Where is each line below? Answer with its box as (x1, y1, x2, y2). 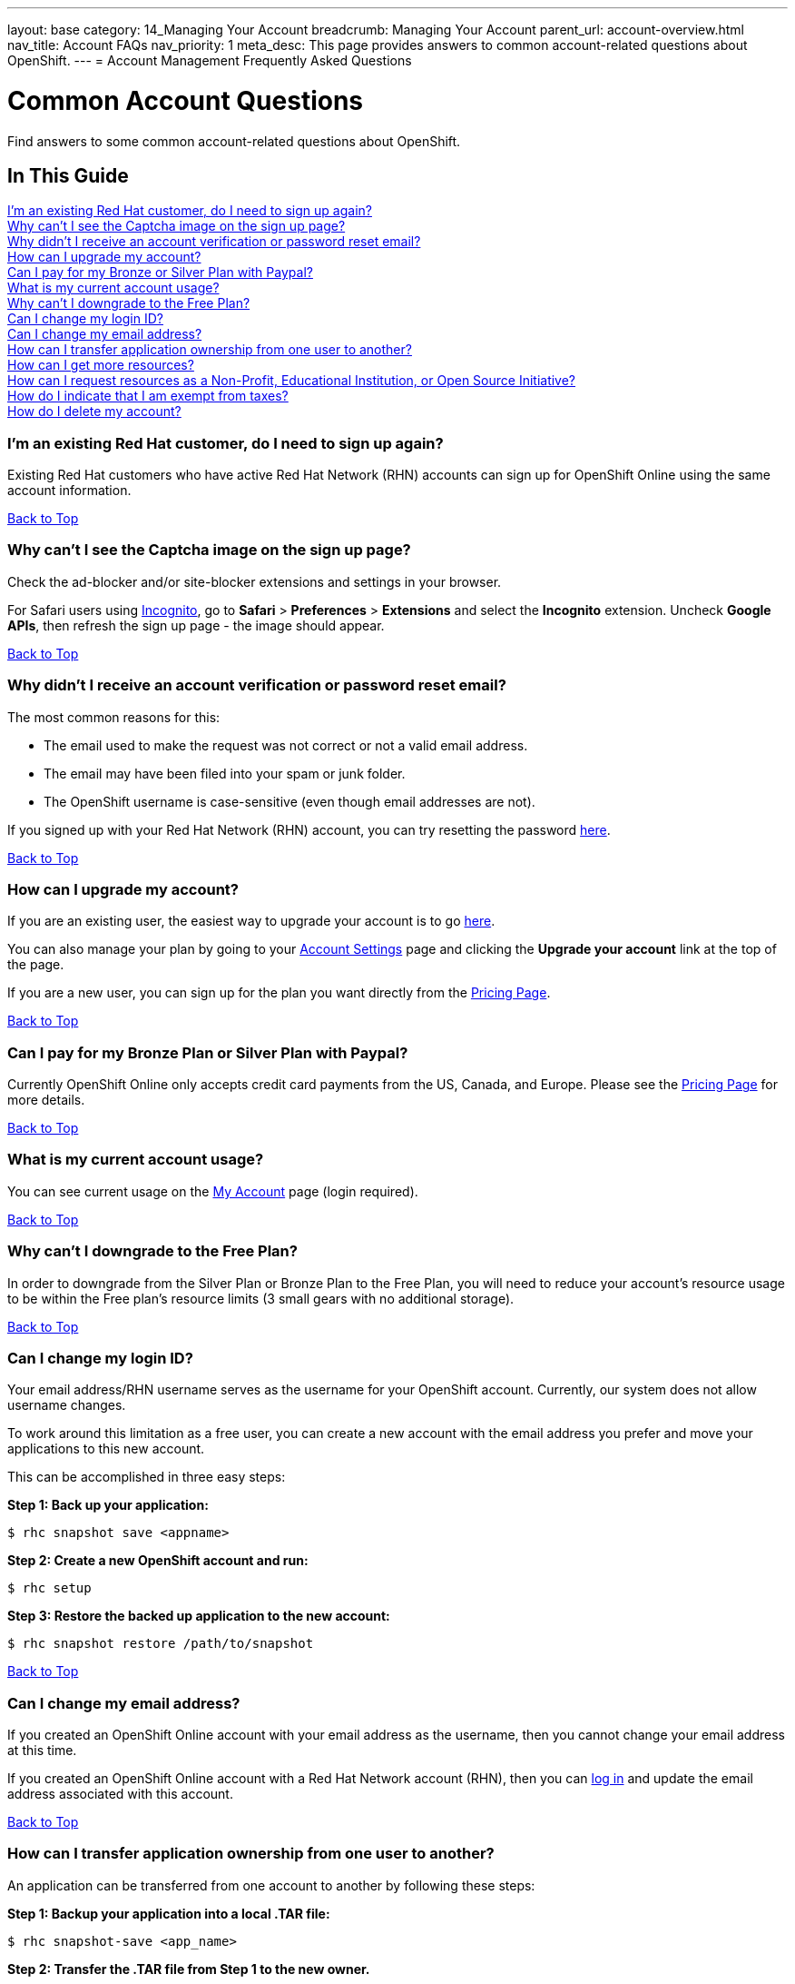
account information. (7, 482, 132, 499)
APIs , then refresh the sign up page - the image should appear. (7, 617, 385, 633)
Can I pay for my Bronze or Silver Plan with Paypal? (7, 264, 313, 281)
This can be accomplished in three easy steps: (7, 1469, 286, 1485)
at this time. (7, 1742, 77, 1759)
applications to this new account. (7, 1441, 205, 1457)
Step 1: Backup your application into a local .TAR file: (7, 1905, 330, 1921)
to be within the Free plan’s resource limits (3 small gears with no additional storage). (7, 1290, 515, 1306)
